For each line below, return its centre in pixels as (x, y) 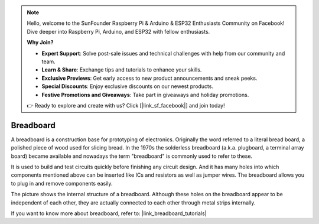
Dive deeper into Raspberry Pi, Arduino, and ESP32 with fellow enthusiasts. (118, 31)
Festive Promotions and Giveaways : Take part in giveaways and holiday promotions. (145, 95)
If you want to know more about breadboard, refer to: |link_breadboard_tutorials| (109, 213)
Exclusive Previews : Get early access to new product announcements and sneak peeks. (149, 78)
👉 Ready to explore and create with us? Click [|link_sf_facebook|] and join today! (126, 105)
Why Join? (40, 43)
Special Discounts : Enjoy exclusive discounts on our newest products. (128, 86)
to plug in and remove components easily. (62, 183)
